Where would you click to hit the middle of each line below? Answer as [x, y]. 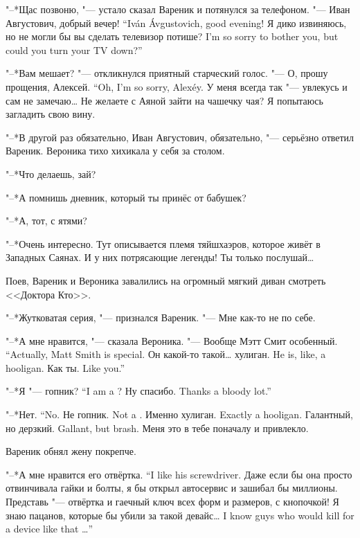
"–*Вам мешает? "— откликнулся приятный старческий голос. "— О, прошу [167, 73]
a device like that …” [49, 529]
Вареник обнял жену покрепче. [71, 451]
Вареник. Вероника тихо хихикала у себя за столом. [115, 151]
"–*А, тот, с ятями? [46, 221]
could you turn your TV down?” [74, 50]
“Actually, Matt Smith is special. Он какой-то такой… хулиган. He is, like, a [166, 354]
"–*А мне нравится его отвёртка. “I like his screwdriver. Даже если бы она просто [179, 474]
